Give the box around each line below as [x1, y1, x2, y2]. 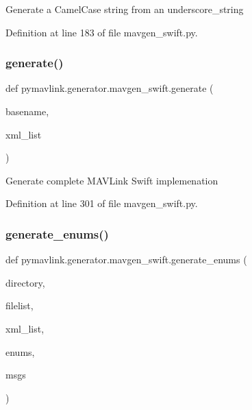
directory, [5, 275, 45, 289]
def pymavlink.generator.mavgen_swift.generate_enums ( [5, 252, 247, 267]
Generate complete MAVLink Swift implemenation [5, 173, 218, 187]
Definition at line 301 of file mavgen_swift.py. [5, 196, 198, 210]
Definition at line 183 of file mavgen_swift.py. [5, 25, 198, 39]
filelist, [5, 298, 34, 313]
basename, [5, 104, 49, 118]
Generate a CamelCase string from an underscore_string [5, 2, 244, 16]
